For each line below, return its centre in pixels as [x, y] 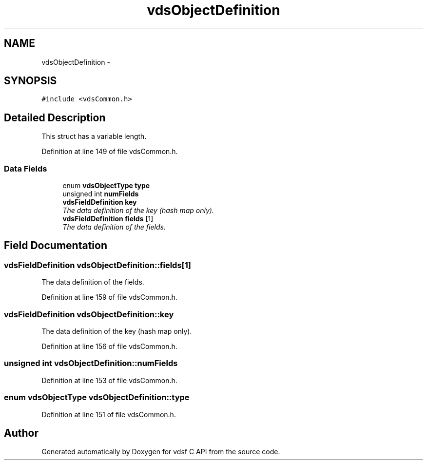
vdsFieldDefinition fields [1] [108, 219]
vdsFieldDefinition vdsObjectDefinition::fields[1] [97, 265]
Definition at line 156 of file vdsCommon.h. [109, 346]
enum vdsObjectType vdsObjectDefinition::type [97, 397]
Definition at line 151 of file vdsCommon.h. [109, 414]
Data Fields [26, 168]
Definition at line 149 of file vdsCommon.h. [110, 152]
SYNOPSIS [30, 81]
